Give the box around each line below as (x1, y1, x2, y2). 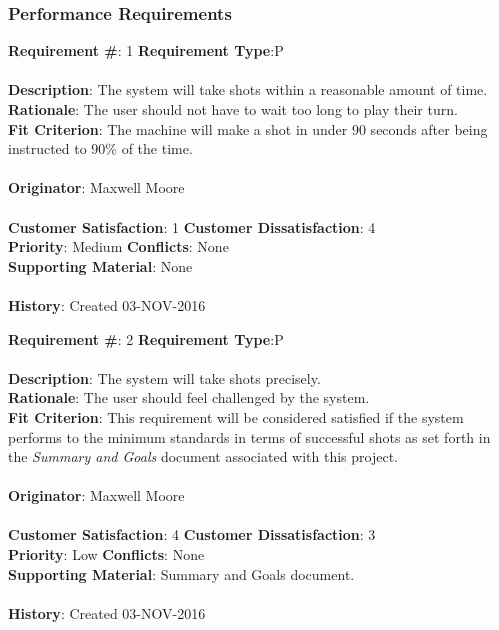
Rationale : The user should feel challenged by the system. (8, 387, 370, 408)
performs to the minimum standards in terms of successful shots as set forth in (8, 426, 491, 447)
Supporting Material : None (8, 255, 193, 276)
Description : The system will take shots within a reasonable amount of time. (8, 79, 488, 100)
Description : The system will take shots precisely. (8, 367, 321, 388)
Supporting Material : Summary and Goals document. (8, 563, 355, 584)
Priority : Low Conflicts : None (8, 544, 205, 565)
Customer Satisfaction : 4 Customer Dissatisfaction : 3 (8, 524, 376, 545)
